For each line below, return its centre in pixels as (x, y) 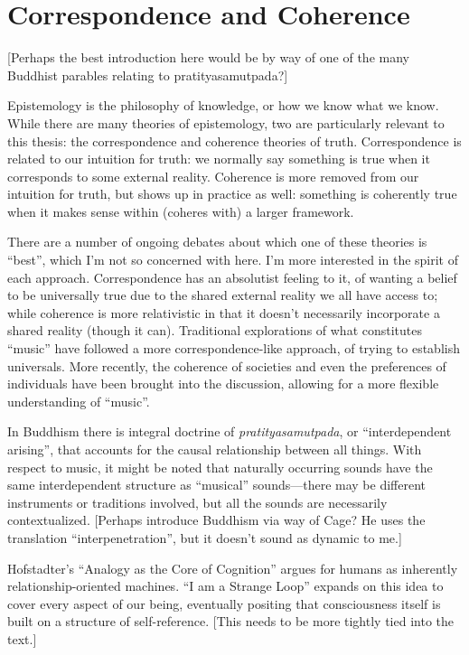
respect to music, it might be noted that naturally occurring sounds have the (220, 467)
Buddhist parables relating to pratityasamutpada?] (148, 75)
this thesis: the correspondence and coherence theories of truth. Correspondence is (234, 140)
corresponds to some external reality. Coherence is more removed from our (213, 176)
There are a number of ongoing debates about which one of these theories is (217, 242)
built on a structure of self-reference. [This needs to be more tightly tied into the (230, 621)
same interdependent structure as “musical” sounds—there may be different (217, 485)
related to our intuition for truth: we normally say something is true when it (219, 159)
